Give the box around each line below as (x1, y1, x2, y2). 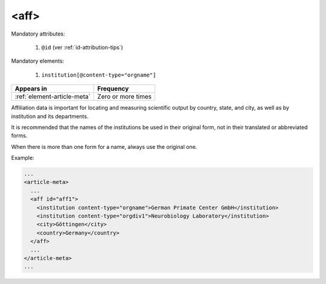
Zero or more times (97, 92, 152, 101)
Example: (11, 154, 34, 162)
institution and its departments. (11, 112, 89, 120)
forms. (11, 132, 28, 139)
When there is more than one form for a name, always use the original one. (11, 143, 197, 150)
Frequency (97, 84, 129, 93)
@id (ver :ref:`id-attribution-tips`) (41, 43, 123, 51)
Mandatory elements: (11, 57, 65, 65)
